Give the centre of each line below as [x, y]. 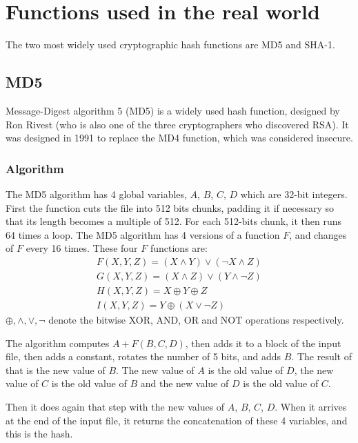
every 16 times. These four [82, 248]
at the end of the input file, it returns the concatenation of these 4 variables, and [177, 420]
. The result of [322, 356]
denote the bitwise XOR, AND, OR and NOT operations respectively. [196, 320]
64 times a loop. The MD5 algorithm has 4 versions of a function [143, 234]
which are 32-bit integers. [294, 194]
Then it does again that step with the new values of [115, 406]
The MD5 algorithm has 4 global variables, [96, 194]
